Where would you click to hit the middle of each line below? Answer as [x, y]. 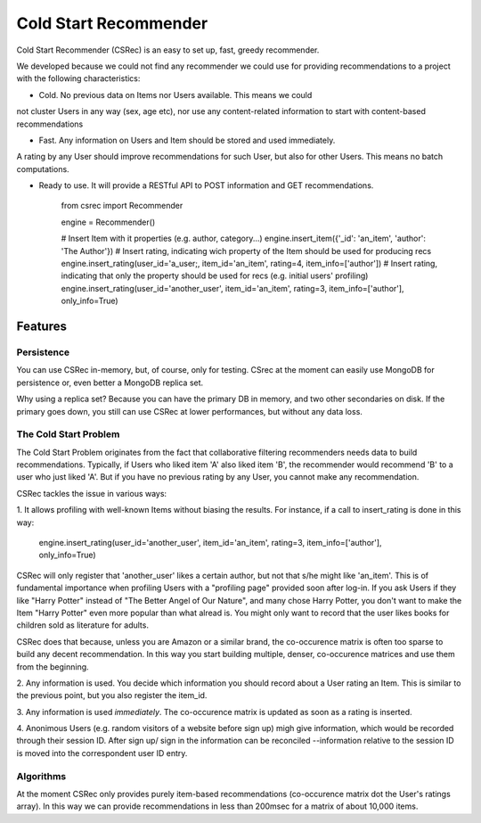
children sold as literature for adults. [82, 625]
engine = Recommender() [108, 222]
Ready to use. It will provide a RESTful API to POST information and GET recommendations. [206, 185]
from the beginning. [53, 667]
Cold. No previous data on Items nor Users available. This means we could [175, 95]
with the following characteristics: [78, 78]
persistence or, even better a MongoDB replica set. [110, 383]
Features [41, 326]
